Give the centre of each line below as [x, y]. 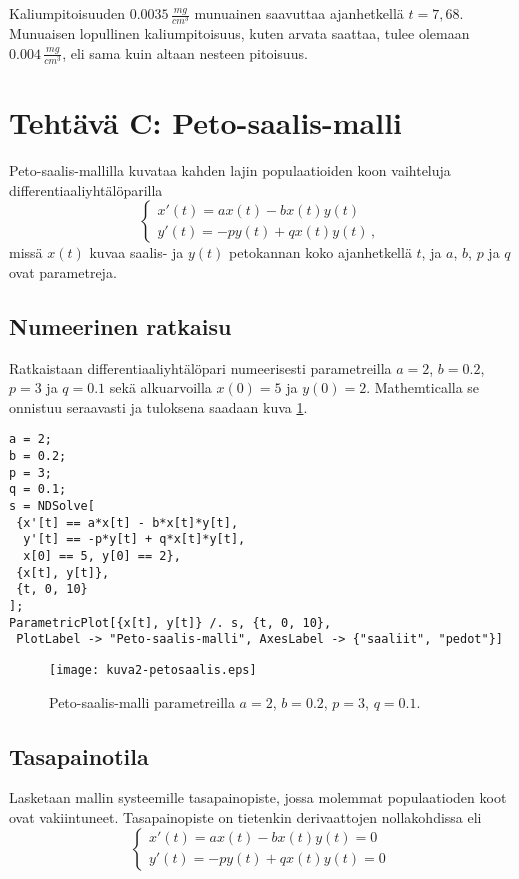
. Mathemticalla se [423, 387]
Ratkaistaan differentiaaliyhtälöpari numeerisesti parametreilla [200, 367]
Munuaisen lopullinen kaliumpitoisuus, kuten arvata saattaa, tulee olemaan [239, 33]
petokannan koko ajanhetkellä [320, 252]
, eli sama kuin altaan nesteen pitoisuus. [185, 52]
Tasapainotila [79, 755]
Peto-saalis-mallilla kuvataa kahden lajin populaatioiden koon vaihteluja [230, 170]
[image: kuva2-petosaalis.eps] [153, 669]
